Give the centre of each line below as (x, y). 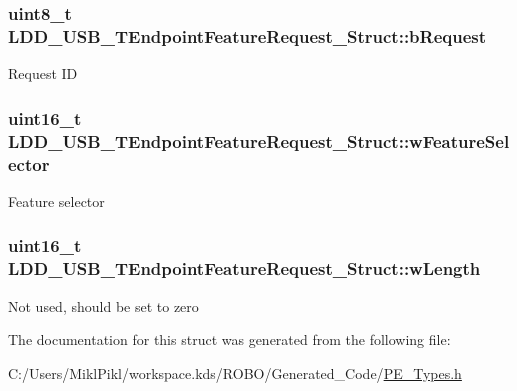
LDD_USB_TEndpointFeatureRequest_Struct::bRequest (247, 35)
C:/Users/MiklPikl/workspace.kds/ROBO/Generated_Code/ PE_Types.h (235, 372)
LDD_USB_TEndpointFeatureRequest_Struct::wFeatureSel (259, 140)
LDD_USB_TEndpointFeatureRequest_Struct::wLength (244, 268)
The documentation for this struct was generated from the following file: (229, 339)
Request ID (43, 73)
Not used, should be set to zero (103, 305)
